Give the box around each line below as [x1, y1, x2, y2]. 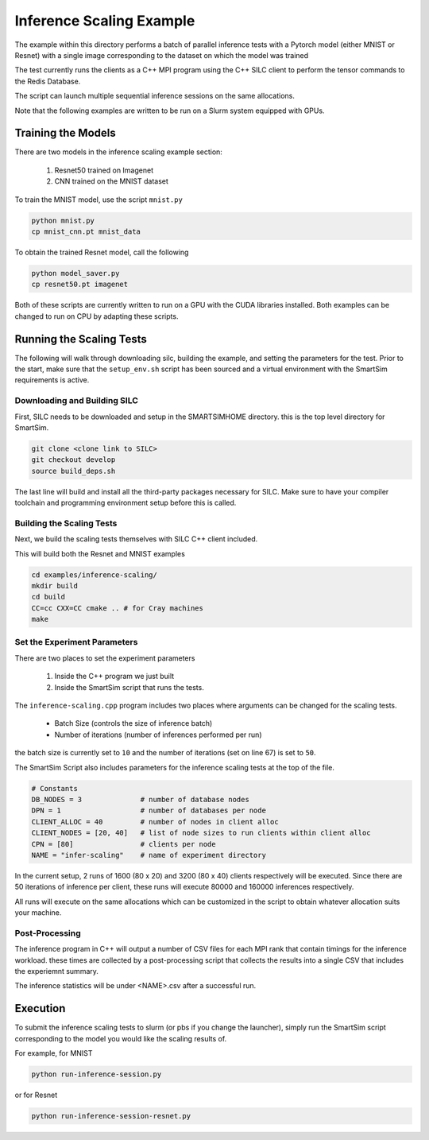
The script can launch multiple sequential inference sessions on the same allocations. [14, 91, 296, 101]
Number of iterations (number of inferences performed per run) [54, 730, 262, 739]
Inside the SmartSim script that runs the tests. [54, 682, 204, 692]
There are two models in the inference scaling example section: [14, 147, 222, 157]
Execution [14, 1002, 66, 1015]
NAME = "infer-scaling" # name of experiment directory [31, 851, 266, 859]
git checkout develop [31, 456, 116, 464]
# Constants [31, 784, 79, 793]
